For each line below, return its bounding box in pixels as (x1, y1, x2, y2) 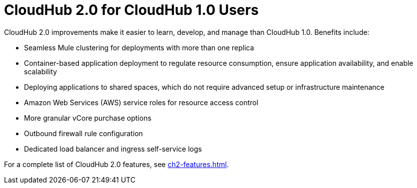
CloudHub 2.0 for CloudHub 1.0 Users (4, 1, 259, 18)
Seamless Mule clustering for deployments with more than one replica (24, 43, 254, 52)
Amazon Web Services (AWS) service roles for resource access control (24, 98, 259, 107)
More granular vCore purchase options (24, 113, 152, 122)
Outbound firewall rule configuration (24, 129, 143, 138)
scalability (24, 67, 57, 76)
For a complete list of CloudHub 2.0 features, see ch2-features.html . (4, 160, 229, 169)
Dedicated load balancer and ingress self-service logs (24, 144, 202, 153)
